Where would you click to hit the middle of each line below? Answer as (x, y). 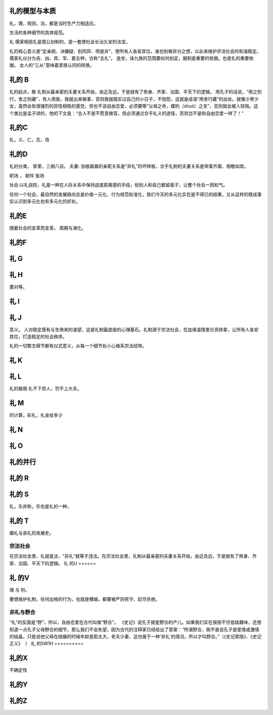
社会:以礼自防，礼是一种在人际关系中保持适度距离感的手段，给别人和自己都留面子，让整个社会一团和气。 (119, 185)
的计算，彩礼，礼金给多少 (36, 415)
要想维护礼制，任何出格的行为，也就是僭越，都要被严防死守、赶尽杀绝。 (85, 599)
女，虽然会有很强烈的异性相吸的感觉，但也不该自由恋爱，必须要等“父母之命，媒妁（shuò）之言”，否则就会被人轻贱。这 (134, 106)
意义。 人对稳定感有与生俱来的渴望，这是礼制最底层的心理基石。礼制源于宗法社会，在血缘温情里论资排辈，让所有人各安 (134, 329)
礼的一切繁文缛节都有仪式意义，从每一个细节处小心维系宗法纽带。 (78, 346)
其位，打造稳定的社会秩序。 (38, 336)
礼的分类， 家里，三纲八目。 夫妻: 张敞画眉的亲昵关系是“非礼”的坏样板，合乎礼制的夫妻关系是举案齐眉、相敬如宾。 (129, 166)
